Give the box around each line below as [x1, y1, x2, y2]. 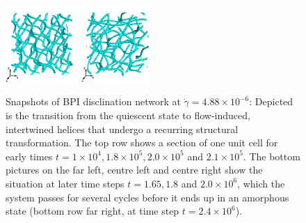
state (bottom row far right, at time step [6, 203, 179, 218]
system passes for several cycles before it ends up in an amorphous [6, 190, 289, 204]
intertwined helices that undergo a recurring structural [6, 121, 239, 136]
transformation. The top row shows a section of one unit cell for [6, 135, 278, 150]
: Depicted [249, 94, 293, 109]
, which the [237, 176, 285, 190]
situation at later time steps [6, 176, 124, 190]
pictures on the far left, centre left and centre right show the [6, 162, 263, 177]
